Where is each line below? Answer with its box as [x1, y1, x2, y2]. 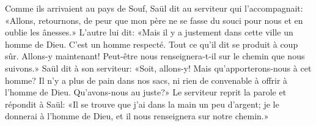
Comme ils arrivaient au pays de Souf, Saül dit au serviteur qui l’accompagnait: [5, 2, 303, 14]
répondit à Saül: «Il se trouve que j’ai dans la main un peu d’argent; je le [5, 97, 279, 110]
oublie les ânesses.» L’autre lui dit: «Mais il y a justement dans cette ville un [5, 26, 293, 39]
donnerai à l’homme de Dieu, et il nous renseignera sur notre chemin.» [5, 109, 269, 122]
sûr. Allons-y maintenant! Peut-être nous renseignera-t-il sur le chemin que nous [5, 50, 305, 62]
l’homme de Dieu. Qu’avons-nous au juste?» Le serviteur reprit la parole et [5, 86, 287, 98]
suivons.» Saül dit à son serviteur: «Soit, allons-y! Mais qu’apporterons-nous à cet [5, 61, 312, 74]
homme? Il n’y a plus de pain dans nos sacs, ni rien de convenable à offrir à [5, 73, 288, 86]
